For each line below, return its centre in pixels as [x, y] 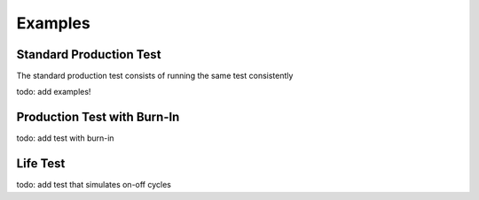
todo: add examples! [54, 92]
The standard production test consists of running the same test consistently [155, 76]
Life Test [41, 164]
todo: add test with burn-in [65, 138]
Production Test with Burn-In [98, 117]
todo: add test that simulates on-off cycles [94, 185]
